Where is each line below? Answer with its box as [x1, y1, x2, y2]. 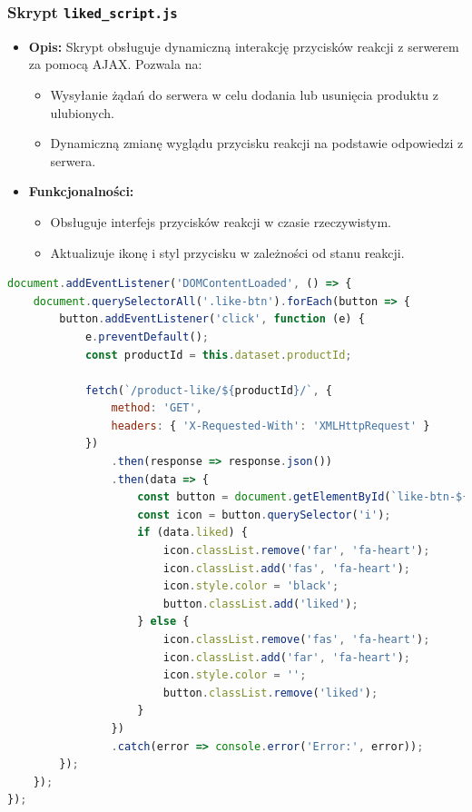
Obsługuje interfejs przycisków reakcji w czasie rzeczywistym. [50, 212, 392, 231]
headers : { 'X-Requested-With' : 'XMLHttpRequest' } [111, 419, 430, 432]
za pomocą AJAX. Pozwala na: [28, 54, 202, 74]
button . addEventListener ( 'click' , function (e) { [59, 312, 365, 326]
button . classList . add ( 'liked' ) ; [162, 597, 359, 610]
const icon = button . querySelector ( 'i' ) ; [137, 508, 391, 521]
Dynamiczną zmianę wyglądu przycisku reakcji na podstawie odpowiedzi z [50, 134, 464, 153]
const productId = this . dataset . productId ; [84, 348, 352, 361]
